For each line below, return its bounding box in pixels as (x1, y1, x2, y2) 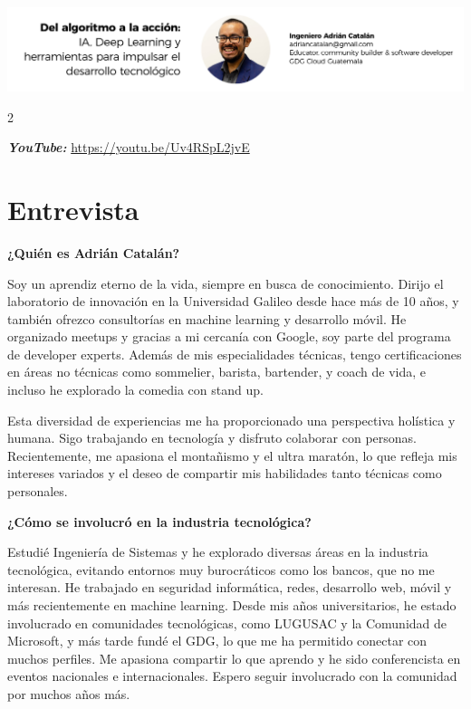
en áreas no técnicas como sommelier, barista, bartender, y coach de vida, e (7, 362, 427, 381)
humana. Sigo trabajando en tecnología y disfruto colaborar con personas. (7, 428, 417, 447)
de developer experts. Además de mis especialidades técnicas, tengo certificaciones (7, 344, 462, 363)
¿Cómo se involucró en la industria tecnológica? (7, 512, 312, 531)
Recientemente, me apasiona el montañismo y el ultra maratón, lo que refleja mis (7, 446, 457, 465)
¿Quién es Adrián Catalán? (7, 243, 180, 262)
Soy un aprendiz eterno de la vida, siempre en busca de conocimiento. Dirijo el (7, 273, 444, 292)
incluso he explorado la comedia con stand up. (7, 380, 264, 399)
